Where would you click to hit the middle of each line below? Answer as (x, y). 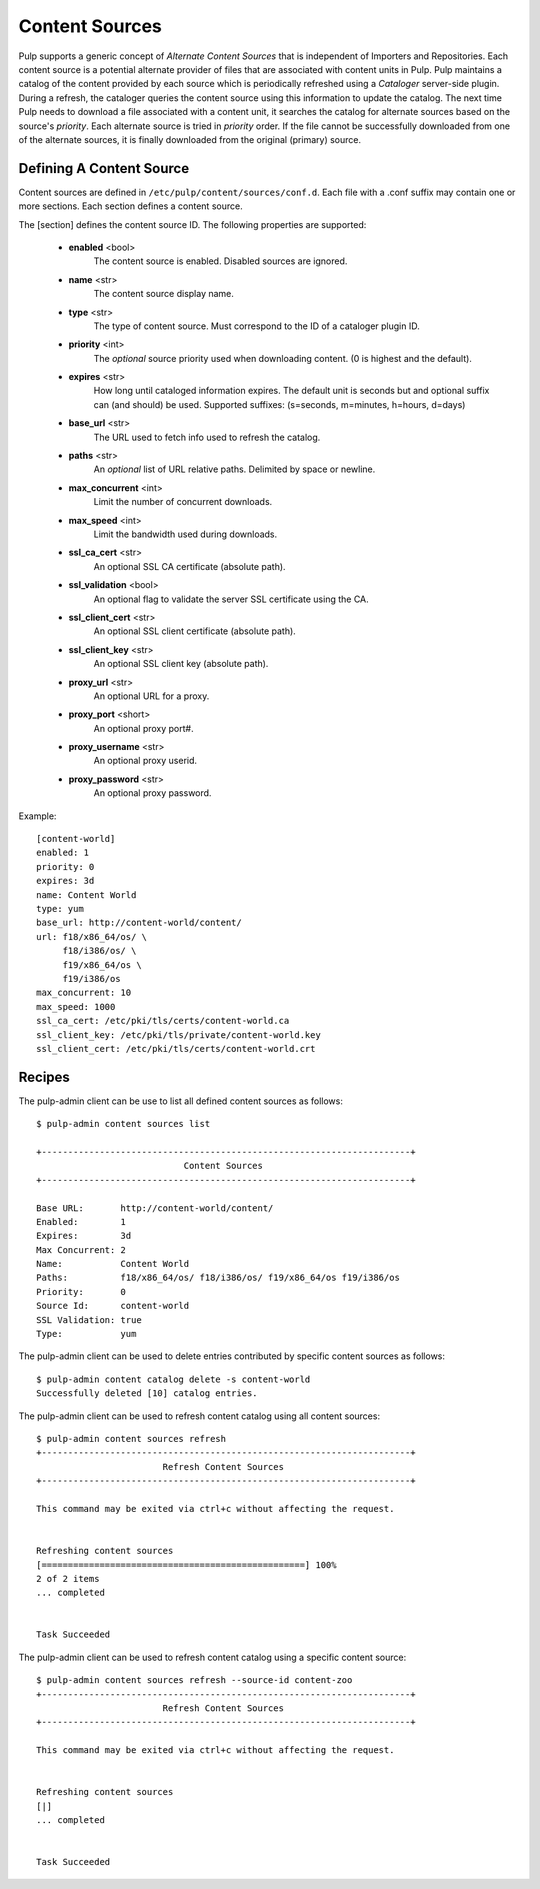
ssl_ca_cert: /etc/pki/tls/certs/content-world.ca (163, 1021)
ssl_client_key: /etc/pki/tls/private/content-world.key (179, 1034)
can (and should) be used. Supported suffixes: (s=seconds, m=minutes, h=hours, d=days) (279, 404)
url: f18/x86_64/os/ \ (92, 936)
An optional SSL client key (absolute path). (181, 664)
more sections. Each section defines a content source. (131, 206)
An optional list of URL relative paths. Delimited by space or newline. (234, 469)
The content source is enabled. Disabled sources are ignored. (220, 261)
